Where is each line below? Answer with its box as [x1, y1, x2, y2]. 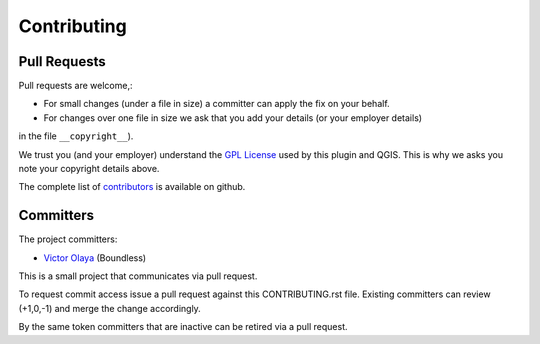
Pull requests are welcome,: [18, 80, 133, 92]
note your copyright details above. [18, 163, 160, 175]
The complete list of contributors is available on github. [18, 181, 246, 193]
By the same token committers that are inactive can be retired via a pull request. [18, 321, 349, 333]
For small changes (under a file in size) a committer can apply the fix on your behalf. [43, 98, 390, 110]
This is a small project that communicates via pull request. [18, 270, 258, 282]
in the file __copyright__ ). [18, 130, 134, 142]
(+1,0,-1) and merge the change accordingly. [18, 302, 202, 314]
